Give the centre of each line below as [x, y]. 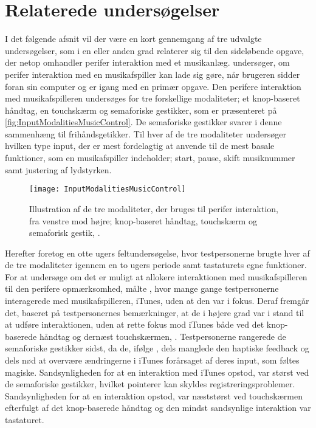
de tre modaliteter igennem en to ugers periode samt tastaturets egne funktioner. [156, 265]
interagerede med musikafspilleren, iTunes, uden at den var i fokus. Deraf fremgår [157, 301]
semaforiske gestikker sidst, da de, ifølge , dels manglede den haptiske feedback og [157, 348]
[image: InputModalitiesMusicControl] [108, 189]
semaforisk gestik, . [65, 233]
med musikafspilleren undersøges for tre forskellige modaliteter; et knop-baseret [153, 98]
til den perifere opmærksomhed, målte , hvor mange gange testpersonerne [142, 288]
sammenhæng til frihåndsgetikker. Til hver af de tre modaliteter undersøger [146, 133]
